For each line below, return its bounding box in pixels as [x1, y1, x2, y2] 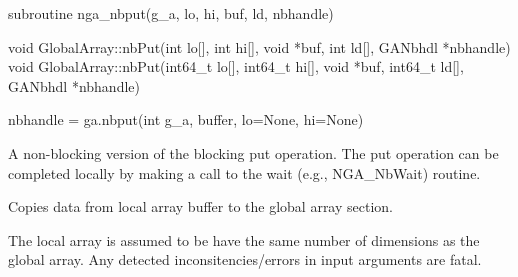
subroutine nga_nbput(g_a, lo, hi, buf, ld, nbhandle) [8, 3, 334, 23]
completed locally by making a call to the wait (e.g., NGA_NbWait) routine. [8, 162, 481, 183]
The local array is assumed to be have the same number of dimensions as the [8, 229, 480, 250]
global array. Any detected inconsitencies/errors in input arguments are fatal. [8, 249, 482, 270]
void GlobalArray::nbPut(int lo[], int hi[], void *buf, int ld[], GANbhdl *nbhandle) [8, 36, 511, 57]
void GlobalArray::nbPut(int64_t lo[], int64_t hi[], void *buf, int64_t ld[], [8, 56, 464, 77]
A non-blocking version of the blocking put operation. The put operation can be [8, 142, 499, 163]
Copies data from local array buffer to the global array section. [8, 196, 393, 217]
